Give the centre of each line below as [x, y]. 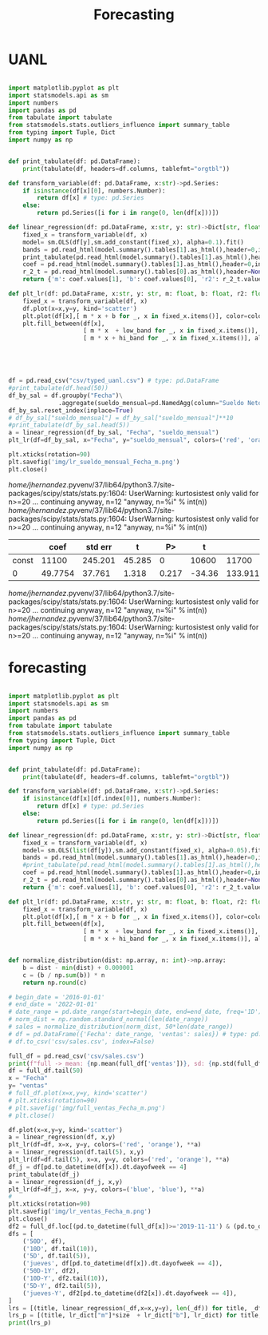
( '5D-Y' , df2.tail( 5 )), [62, 1285]
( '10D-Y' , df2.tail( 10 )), [66, 1278]
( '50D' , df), [44, 1241]
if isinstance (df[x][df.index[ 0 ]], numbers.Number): [112, 799]
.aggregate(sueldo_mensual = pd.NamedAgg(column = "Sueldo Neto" [162, 403]
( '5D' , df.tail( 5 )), [57, 1256]
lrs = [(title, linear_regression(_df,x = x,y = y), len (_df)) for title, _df [135, 1308]
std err [99, 546]
